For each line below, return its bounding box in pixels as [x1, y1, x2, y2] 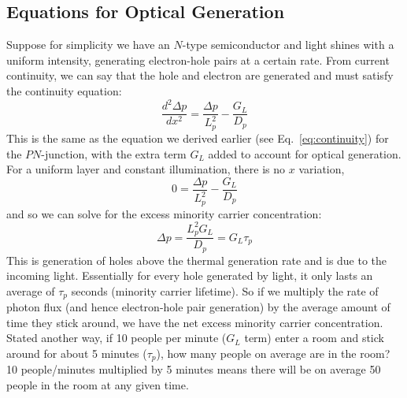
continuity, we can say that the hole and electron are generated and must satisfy [6, 67, 394, 84]
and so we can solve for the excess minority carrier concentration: [6, 205, 322, 221]
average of [6, 282, 55, 299]
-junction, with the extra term [41, 145, 187, 162]
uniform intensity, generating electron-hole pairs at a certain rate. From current [6, 51, 390, 68]
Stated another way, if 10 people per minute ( [6, 329, 227, 346]
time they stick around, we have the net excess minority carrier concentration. [6, 314, 383, 330]
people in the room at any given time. [6, 377, 189, 393]
